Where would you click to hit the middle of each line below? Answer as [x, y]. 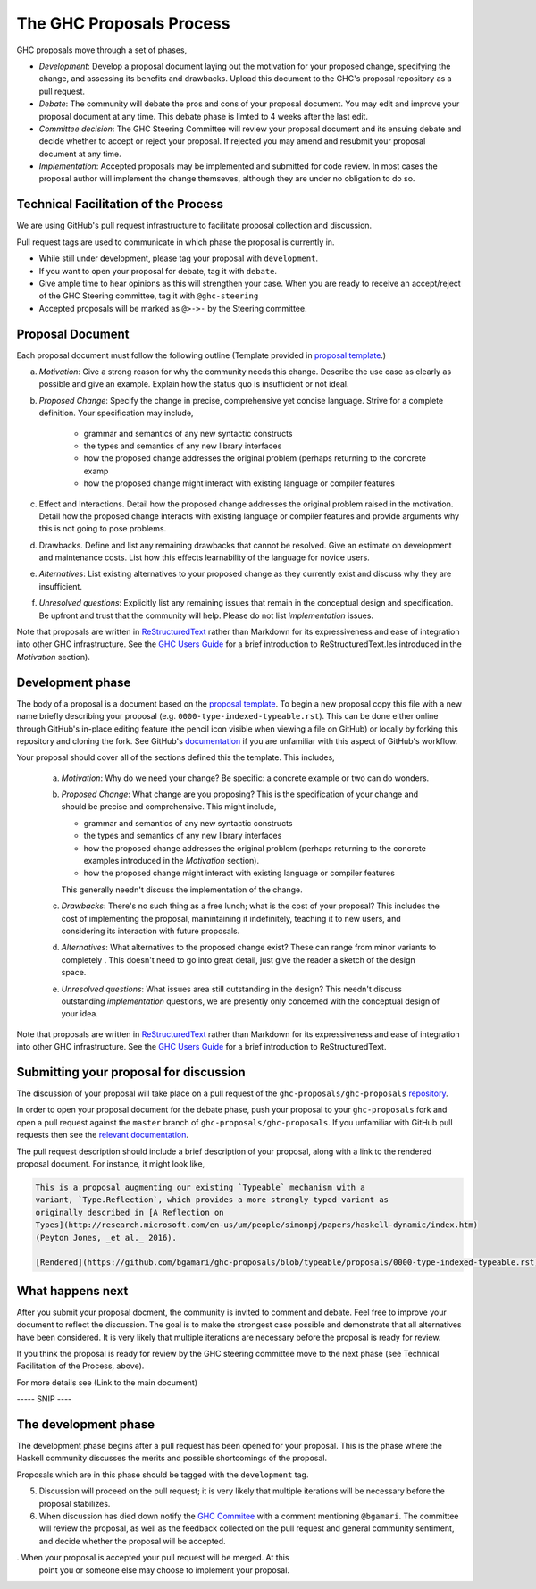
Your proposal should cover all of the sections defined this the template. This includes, [176, 757]
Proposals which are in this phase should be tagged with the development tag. [163, 1475]
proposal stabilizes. [75, 1503]
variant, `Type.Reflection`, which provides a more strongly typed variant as [212, 1200]
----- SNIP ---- [44, 1399]
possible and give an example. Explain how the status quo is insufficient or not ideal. [194, 384]
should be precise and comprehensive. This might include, [169, 807]
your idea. [80, 1014]
